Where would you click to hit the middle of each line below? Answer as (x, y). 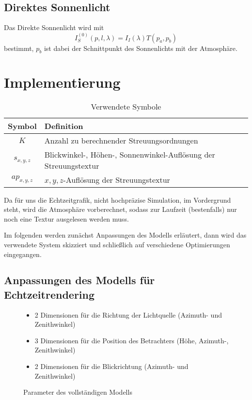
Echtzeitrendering (49, 294)
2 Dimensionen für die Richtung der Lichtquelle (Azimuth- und (128, 314)
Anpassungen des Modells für (79, 280)
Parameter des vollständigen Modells (78, 392)
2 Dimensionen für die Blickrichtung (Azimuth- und (111, 366)
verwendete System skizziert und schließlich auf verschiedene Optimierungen (117, 244)
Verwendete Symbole (126, 106)
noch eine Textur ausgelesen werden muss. (66, 218)
